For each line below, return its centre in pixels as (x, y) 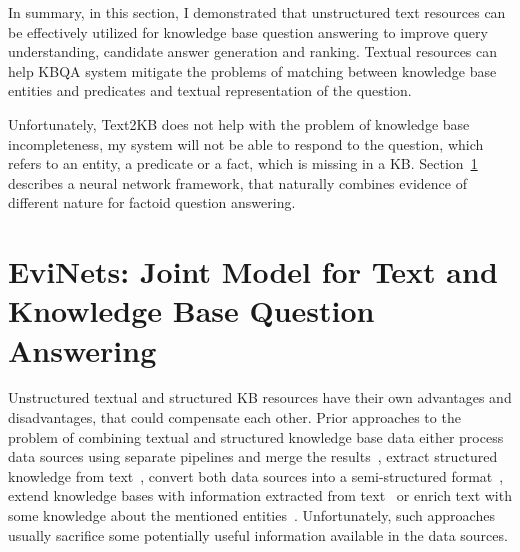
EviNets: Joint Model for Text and (253, 271)
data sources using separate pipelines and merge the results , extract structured (253, 456)
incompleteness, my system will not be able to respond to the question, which (246, 143)
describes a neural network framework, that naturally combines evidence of (237, 182)
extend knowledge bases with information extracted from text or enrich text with (260, 495)
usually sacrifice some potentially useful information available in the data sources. (258, 534)
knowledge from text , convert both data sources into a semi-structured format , (256, 475)
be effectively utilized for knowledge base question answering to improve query (248, 31)
